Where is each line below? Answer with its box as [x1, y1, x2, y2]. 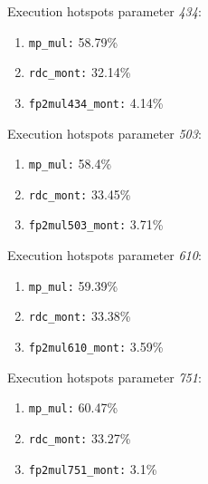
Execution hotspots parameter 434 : [7, 2, 202, 20]
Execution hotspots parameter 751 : [7, 367, 202, 386]
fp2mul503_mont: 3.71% [28, 215, 164, 234]
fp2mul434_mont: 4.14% [28, 92, 164, 111]
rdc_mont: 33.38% [28, 306, 131, 325]
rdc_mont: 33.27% [28, 428, 131, 447]
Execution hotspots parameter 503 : [7, 123, 202, 142]
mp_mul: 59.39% [28, 276, 118, 295]
